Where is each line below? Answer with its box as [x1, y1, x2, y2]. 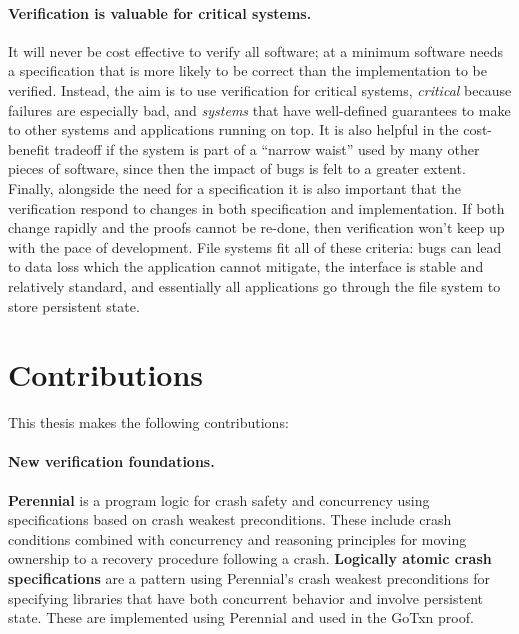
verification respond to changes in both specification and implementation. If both [8, 197, 505, 218]
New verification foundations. [8, 451, 215, 472]
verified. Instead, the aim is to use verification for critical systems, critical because [8, 79, 512, 100]
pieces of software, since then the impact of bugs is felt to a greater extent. [8, 158, 466, 179]
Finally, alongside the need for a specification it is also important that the [8, 177, 461, 198]
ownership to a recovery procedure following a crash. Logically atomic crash [8, 548, 492, 569]
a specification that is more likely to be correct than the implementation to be [8, 60, 487, 81]
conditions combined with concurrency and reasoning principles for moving [8, 528, 467, 549]
